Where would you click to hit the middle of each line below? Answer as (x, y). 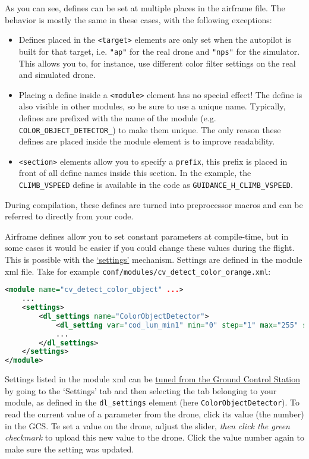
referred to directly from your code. (69, 216)
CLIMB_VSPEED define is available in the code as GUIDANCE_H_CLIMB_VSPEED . (156, 185)
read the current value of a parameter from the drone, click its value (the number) (154, 414)
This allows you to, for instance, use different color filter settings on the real (157, 63)
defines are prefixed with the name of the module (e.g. (117, 117)
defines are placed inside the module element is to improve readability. (147, 141)
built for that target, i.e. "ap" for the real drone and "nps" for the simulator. (159, 51)
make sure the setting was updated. (70, 449)
